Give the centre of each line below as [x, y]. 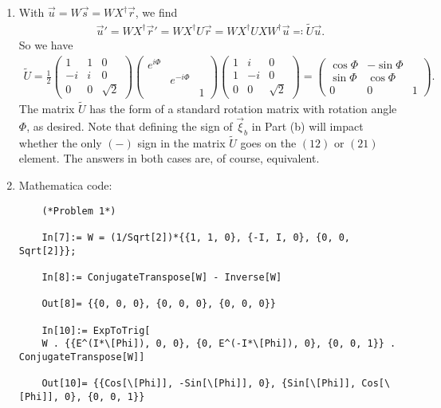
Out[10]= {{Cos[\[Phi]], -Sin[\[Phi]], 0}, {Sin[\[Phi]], [199, 384]
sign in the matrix [181, 142]
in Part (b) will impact [307, 126]
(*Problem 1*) [79, 211]
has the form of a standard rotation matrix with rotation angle [243, 108]
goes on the [268, 142]
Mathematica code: [65, 185]
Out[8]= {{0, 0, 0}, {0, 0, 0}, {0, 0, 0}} [159, 304]
